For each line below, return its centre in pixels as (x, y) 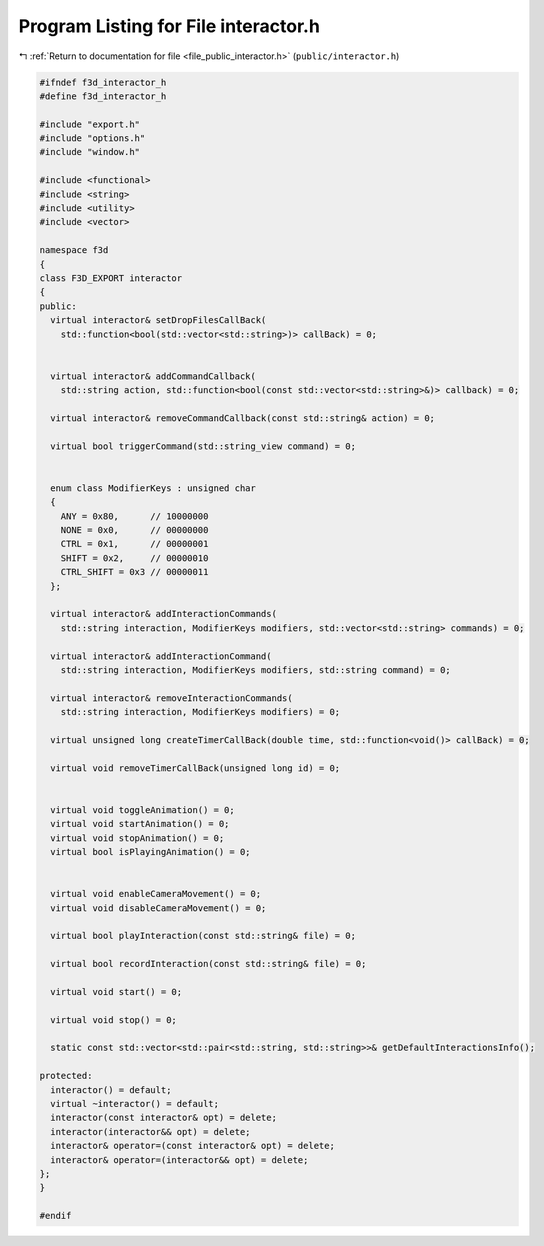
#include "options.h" (92, 138)
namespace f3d (74, 250)
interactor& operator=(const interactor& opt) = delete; (192, 1146)
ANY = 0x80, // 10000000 (134, 516)
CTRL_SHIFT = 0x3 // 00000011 (134, 572)
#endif (55, 1216)
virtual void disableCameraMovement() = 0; (158, 908)
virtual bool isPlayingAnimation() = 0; (150, 852)
